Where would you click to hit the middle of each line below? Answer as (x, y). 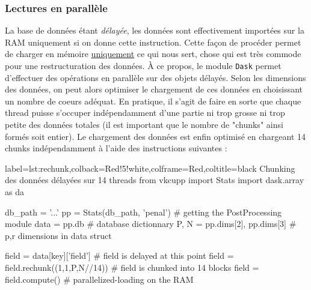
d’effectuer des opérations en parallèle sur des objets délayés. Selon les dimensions (155, 77)
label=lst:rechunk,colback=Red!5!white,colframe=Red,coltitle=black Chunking (150, 168)
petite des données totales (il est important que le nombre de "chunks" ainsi (144, 125)
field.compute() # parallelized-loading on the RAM (99, 279)
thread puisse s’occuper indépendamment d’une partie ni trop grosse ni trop (145, 113)
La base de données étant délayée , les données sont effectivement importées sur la (155, 30)
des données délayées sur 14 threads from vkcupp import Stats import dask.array (155, 180)
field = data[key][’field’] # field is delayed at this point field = (119, 255)
